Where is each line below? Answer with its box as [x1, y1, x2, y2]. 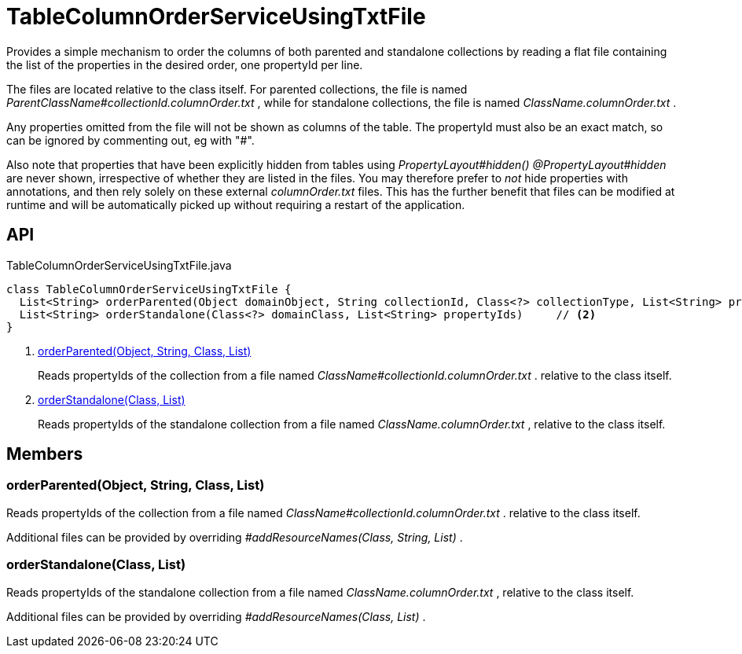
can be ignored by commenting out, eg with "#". [6, 133, 255, 147]
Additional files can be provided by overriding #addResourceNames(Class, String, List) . [6, 530, 463, 544]
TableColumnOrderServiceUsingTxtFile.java [6, 258, 232, 272]
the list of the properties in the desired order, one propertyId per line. [6, 57, 363, 72]
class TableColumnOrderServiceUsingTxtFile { [6, 282, 292, 296]
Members [6, 444, 83, 465]
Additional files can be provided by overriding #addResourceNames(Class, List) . [6, 609, 426, 623]
